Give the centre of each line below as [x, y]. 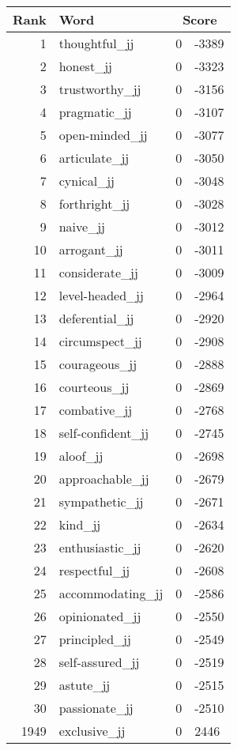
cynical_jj [87, 181]
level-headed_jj [101, 295]
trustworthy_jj [100, 89]
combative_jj [96, 410]
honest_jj [85, 66]
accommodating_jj [111, 593]
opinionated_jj [100, 616]
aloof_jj [81, 456]
